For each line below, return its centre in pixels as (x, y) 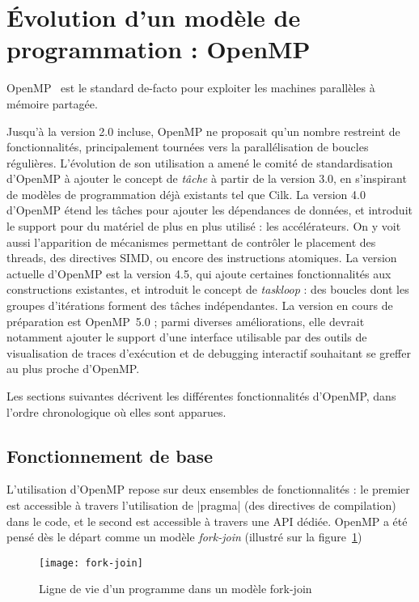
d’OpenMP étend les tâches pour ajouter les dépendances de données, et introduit (209, 210)
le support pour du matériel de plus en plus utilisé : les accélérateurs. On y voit (204, 226)
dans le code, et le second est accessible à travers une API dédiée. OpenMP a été (207, 521)
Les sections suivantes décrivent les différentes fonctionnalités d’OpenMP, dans (201, 396)
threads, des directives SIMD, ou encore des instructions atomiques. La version (202, 258)
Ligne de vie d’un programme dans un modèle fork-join (176, 589)
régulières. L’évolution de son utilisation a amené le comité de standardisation (200, 162)
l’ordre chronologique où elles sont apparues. (116, 411)
